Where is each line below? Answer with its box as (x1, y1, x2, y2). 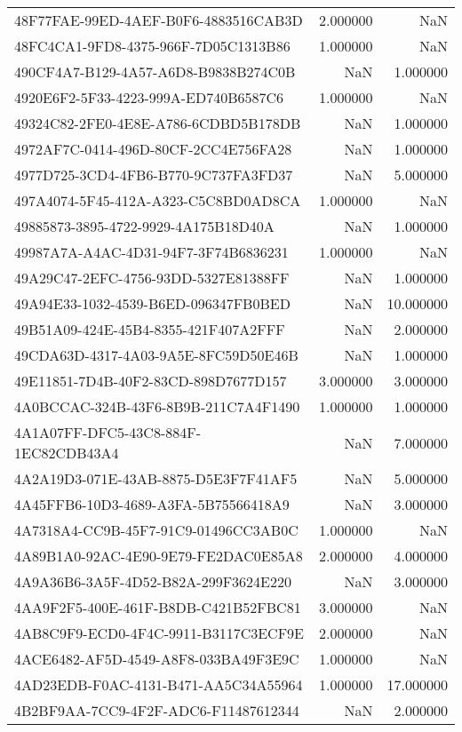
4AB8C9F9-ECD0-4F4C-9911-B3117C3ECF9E (14, 623, 304, 643)
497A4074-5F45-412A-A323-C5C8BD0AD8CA (14, 190, 301, 211)
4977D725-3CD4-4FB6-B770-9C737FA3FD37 (14, 164, 293, 185)
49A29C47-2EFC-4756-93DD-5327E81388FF (14, 267, 290, 288)
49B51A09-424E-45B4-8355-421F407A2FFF (14, 319, 285, 339)
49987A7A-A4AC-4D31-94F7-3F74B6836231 (14, 242, 289, 262)
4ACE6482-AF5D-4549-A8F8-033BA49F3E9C (14, 648, 299, 669)
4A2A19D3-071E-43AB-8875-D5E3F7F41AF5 (14, 468, 298, 489)
